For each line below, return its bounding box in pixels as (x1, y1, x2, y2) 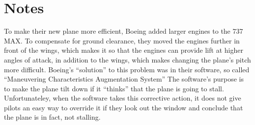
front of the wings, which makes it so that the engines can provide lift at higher (4, 45, 243, 55)
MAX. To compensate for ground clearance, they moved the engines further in (4, 35, 240, 45)
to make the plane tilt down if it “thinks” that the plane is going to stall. (4, 83, 224, 93)
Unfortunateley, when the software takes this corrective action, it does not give (4, 93, 241, 103)
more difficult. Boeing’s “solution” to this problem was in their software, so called (4, 64, 250, 74)
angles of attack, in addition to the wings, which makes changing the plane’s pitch (4, 54, 251, 64)
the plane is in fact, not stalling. (4, 112, 101, 122)
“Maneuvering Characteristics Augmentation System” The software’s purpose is (4, 74, 244, 84)
